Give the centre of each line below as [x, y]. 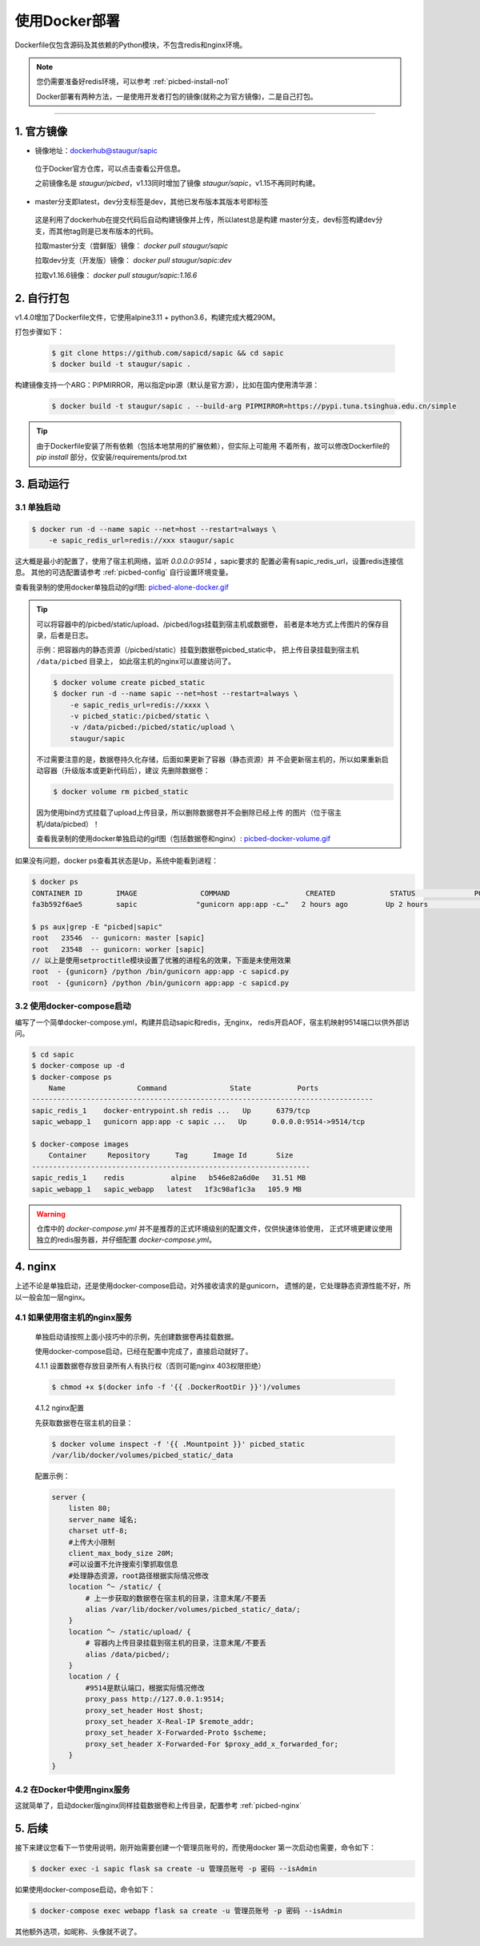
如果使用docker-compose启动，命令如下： [85, 1890]
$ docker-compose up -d [78, 1066]
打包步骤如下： [39, 332]
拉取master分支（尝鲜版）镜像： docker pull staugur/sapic [131, 245]
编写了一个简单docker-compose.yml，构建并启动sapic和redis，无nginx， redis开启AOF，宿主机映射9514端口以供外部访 [212, 1022]
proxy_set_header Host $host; [144, 1710]
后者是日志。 [71, 635]
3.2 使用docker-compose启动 [73, 1006]
